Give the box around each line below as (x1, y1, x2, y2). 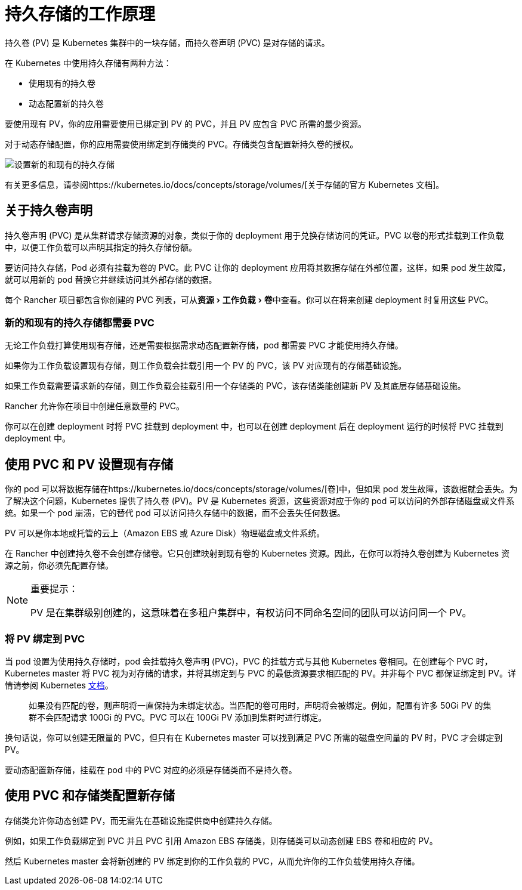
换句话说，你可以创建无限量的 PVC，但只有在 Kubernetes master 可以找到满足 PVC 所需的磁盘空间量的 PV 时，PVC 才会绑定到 (5, 732, 503, 743)
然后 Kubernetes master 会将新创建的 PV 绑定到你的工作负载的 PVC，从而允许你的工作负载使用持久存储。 (5, 855, 420, 866)
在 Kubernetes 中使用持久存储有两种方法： (5, 57, 172, 68)
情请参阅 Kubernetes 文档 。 (5, 679, 113, 690)
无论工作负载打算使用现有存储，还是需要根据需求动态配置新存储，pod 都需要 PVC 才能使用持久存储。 (5, 340, 403, 351)
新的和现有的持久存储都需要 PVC (5, 316, 155, 329)
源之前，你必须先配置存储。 (5, 560, 113, 571)
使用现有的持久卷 (29, 78, 95, 88)
